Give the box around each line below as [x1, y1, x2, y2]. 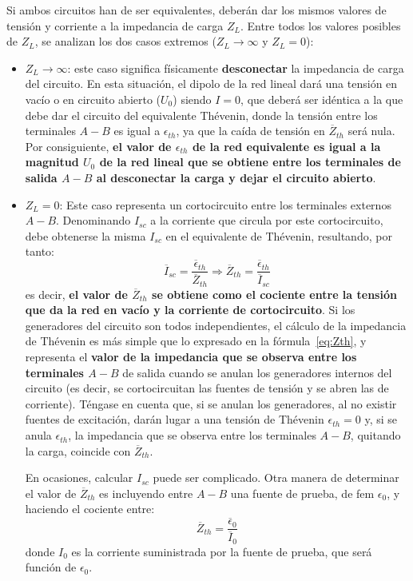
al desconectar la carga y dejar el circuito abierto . [96, 169, 376, 185]
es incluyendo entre [99, 484, 193, 501]
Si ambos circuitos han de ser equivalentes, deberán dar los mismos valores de [6, 2, 387, 18]
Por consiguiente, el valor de [25, 137, 172, 154]
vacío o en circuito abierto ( [25, 90, 161, 107]
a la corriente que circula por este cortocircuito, [150, 212, 383, 229]
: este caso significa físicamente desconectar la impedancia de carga [67, 59, 404, 76]
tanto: [25, 243, 54, 260]
